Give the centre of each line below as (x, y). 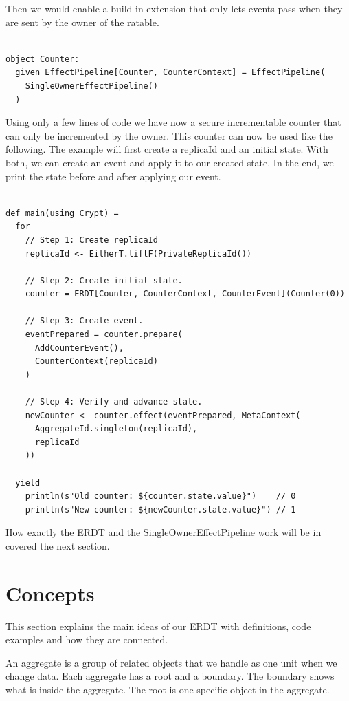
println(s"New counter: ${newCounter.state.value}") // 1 (160, 509)
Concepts (50, 593)
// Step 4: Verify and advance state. (114, 402)
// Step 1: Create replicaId (91, 240)
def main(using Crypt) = (62, 213)
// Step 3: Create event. (84, 321)
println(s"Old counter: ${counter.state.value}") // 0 (160, 496)
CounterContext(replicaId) (96, 362)
